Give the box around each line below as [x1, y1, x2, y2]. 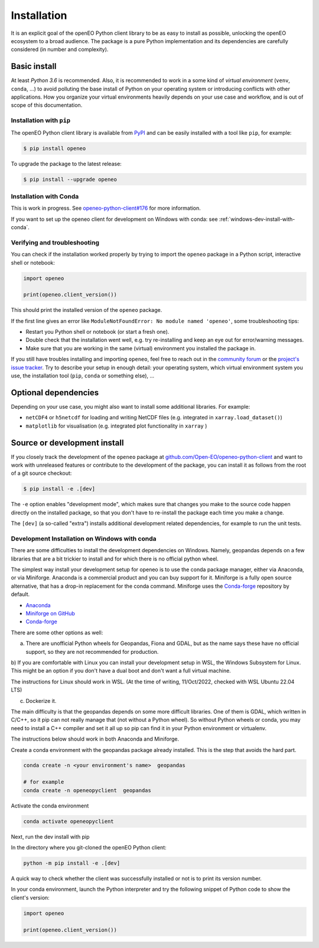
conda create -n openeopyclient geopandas [23, 787, 152, 794]
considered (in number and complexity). [11, 46, 109, 53]
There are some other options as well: [11, 629, 103, 636]
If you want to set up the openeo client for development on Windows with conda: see [11, 216, 218, 223]
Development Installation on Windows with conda [11, 535, 157, 543]
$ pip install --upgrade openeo [23, 176, 118, 183]
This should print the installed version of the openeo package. [11, 307, 162, 314]
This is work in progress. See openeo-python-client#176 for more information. [11, 204, 201, 212]
